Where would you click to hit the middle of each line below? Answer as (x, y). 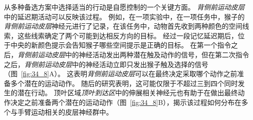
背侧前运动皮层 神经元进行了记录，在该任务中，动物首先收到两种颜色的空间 (123, 26)
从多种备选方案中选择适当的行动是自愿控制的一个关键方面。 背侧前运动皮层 (124, 7)
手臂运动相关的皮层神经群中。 (65, 111)
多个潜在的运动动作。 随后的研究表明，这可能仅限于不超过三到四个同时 (124, 83)
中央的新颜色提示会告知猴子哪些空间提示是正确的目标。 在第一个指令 (121, 45)
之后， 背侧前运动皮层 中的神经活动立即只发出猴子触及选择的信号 (106, 64)
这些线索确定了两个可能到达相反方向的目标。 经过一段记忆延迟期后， (127, 35)
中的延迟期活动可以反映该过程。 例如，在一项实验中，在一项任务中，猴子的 (124, 16)
